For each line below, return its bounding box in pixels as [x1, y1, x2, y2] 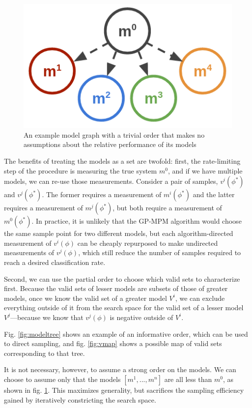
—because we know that [10, 312, 84, 322]
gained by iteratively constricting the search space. [4, 394, 156, 405]
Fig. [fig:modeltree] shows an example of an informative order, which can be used [4, 328, 248, 339]
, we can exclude [175, 292, 225, 303]
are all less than [164, 374, 212, 384]
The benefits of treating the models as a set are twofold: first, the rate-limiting [4, 156, 241, 166]
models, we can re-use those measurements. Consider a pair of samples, [4, 176, 218, 186]
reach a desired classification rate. [4, 257, 106, 267]
